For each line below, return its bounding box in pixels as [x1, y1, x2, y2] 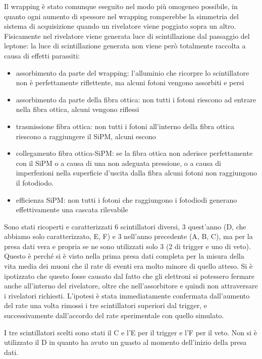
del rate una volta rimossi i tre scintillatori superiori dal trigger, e [4, 300, 207, 311]
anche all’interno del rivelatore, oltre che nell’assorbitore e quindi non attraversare [4, 280, 258, 291]
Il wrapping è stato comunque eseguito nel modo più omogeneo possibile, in [4, 1, 238, 11]
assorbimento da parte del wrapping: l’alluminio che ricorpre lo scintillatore [16, 67, 249, 78]
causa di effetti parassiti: [4, 50, 80, 61]
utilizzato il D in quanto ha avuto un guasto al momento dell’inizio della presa [4, 337, 247, 347]
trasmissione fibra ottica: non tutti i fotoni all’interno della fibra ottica [16, 121, 234, 131]
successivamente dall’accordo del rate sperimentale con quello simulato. [4, 310, 224, 321]
